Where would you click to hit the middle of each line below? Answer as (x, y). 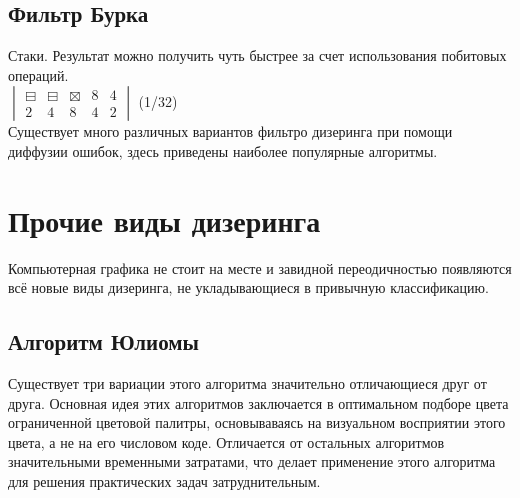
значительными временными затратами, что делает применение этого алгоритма (252, 461)
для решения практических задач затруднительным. (164, 481)
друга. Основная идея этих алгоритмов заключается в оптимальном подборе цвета (258, 402)
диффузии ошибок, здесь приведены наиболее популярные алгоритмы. (223, 150)
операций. (38, 74)
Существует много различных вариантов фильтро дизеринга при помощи (230, 131)
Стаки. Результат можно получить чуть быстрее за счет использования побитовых (257, 55)
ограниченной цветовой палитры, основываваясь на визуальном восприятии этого (257, 422)
